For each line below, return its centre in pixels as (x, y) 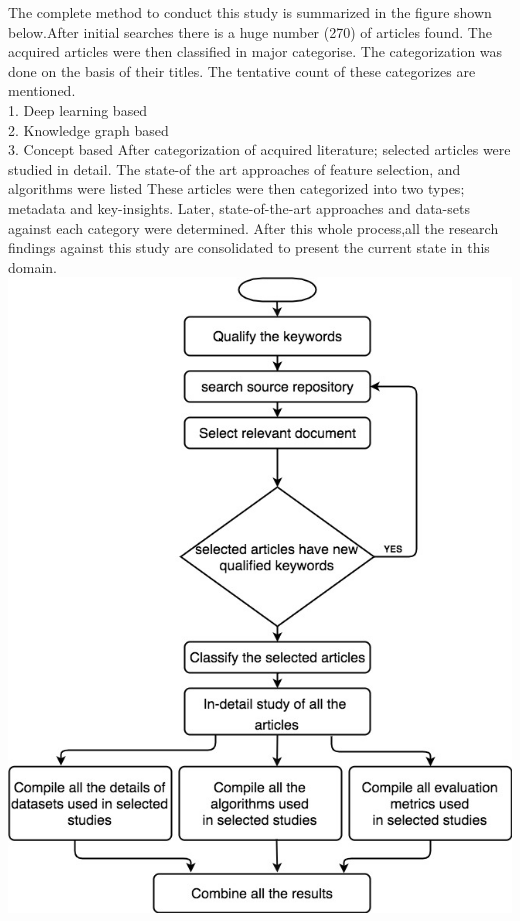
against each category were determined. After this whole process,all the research (253, 227)
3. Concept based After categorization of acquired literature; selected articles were (259, 149)
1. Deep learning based (78, 109)
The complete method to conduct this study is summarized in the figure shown (250, 12)
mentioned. (42, 90)
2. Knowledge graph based (88, 129)
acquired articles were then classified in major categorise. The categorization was (255, 51)
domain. (33, 266)
